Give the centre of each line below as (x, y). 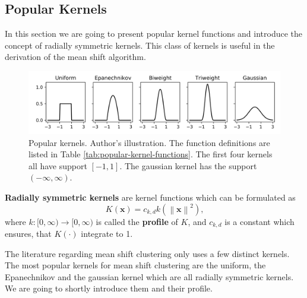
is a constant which (259, 221)
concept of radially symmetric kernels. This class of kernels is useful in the (140, 45)
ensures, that (28, 233)
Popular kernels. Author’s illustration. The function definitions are (149, 142)
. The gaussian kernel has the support (188, 165)
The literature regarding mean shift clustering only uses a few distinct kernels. (147, 253)
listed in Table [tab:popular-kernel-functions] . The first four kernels (151, 154)
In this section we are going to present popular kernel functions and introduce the (154, 34)
